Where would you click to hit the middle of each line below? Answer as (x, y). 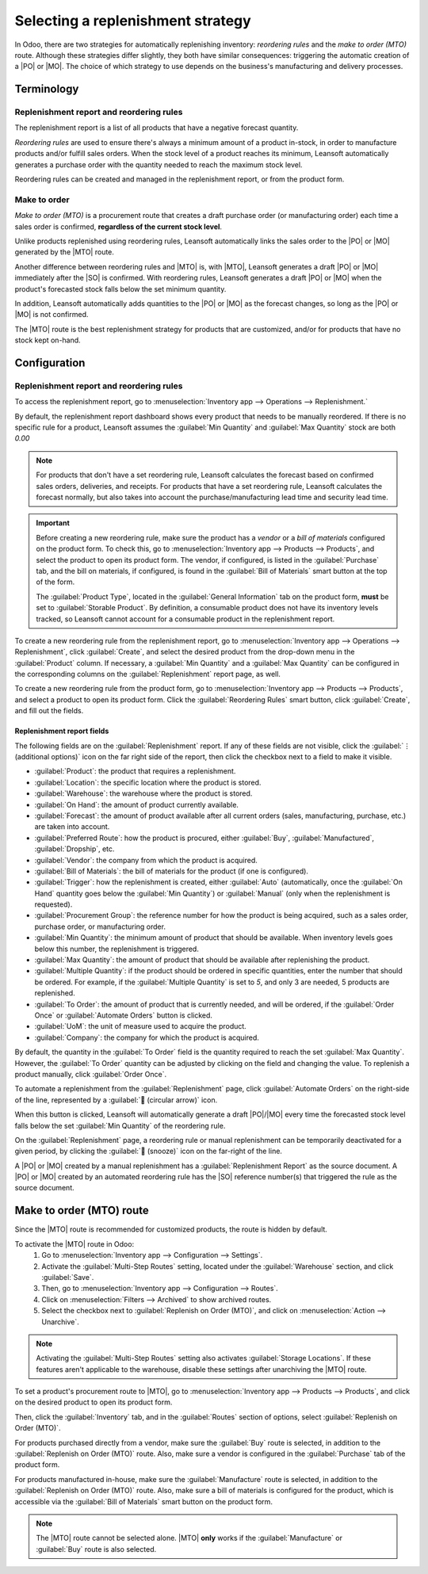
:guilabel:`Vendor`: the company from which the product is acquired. (146, 860)
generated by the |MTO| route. (65, 252)
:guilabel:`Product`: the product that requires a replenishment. (135, 771)
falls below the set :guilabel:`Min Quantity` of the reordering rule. (120, 1125)
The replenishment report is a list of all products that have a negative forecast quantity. (157, 128)
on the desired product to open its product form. (94, 1402)
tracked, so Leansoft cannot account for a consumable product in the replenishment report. (185, 619)
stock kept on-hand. (48, 340)
